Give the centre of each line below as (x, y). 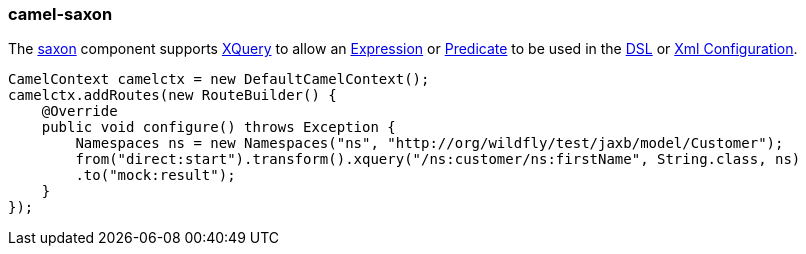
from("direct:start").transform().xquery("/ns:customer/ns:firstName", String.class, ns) (438, 159)
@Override (79, 111)
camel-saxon (60, 14)
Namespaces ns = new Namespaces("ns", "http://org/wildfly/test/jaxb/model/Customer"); (429, 143)
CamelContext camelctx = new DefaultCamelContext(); (219, 79)
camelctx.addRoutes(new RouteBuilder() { (172, 95)
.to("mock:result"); (155, 175)
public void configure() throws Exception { (218, 127)
